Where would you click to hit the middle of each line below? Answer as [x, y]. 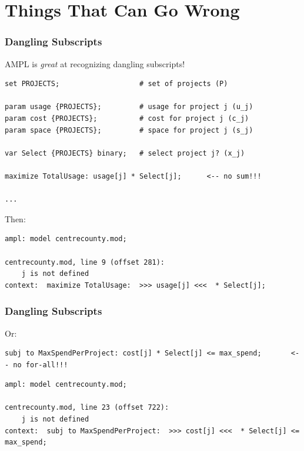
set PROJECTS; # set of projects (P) [116, 84]
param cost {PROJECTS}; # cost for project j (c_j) [127, 118]
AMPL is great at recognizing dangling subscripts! [95, 63]
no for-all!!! [41, 365]
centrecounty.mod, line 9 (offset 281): [85, 262]
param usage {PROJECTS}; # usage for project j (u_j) [129, 107]
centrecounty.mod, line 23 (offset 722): [87, 408]
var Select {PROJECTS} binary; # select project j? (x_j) [125, 153]
